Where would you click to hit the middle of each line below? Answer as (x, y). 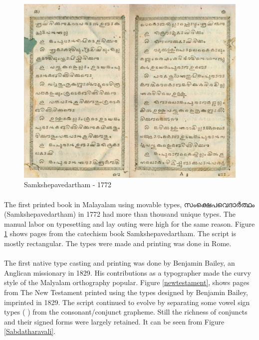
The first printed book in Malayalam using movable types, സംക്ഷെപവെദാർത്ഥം (129, 204)
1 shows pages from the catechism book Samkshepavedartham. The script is (120, 233)
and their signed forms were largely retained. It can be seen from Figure (114, 321)
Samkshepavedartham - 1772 (68, 184)
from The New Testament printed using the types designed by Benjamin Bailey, (126, 292)
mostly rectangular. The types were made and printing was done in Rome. (118, 243)
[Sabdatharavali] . (30, 331)
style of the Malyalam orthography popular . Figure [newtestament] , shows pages (127, 282)
